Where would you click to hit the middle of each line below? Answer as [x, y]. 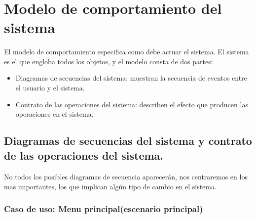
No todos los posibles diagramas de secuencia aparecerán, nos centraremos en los [126, 177]
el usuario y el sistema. [50, 87]
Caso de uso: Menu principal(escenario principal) [104, 208]
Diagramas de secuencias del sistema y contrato [128, 141]
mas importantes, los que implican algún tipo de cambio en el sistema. [110, 187]
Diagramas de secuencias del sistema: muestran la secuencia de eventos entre [131, 78]
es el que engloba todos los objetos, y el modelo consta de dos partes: [109, 61]
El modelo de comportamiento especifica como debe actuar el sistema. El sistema [127, 52]
